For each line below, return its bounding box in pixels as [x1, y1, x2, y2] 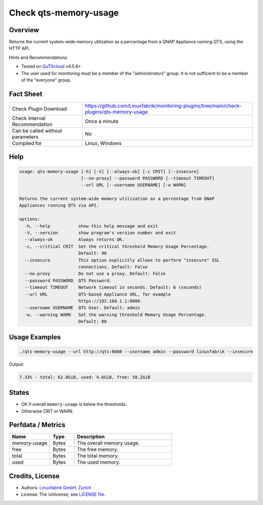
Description [77, 433, 105, 440]
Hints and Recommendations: [9, 54, 68, 60]
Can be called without [12, 127, 62, 134]
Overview [9, 26, 39, 34]
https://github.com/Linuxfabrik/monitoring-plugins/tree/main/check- [85, 102, 242, 109]
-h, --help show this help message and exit [24, 223, 158, 229]
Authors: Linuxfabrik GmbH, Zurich [21, 485, 92, 490]
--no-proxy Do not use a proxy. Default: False [24, 271, 166, 276]
